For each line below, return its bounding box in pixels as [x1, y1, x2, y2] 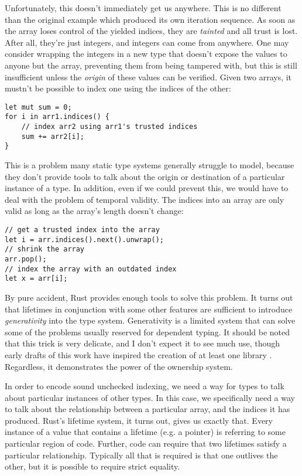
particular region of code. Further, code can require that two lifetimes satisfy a [5, 437, 287, 450]
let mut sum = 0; [5, 103, 72, 111]
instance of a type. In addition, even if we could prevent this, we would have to [5, 182, 289, 194]
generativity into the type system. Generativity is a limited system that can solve [5, 314, 296, 327]
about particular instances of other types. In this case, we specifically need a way [5, 391, 295, 403]
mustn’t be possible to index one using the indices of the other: [5, 82, 231, 94]
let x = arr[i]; [5, 274, 68, 283]
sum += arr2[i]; [21, 132, 85, 141]
